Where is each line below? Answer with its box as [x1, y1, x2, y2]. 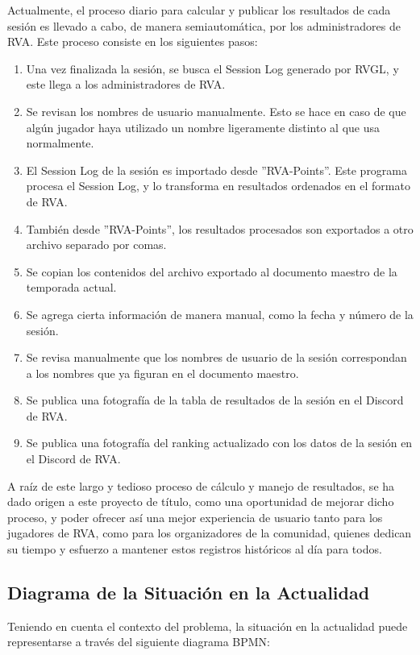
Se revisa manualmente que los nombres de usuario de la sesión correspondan [26, 349, 407, 366]
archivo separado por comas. [26, 236, 167, 253]
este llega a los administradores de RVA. [26, 76, 226, 93]
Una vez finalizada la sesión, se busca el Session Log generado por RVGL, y [26, 60, 399, 77]
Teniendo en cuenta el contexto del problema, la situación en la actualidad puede [7, 617, 408, 634]
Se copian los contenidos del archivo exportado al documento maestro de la [26, 263, 397, 280]
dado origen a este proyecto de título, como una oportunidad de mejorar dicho [7, 493, 394, 510]
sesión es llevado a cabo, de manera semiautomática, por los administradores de [7, 17, 401, 34]
